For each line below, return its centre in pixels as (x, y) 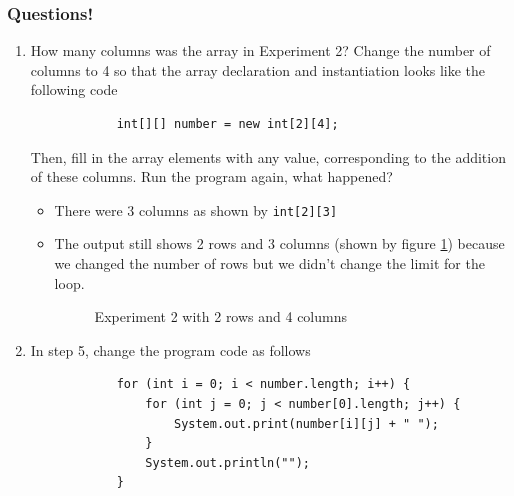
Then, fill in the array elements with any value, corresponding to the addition (268, 156)
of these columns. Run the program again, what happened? (211, 176)
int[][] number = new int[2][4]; (227, 124)
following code (74, 89)
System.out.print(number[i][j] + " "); (306, 423)
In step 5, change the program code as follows (170, 349)
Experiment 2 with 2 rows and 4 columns (221, 316)
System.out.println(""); (227, 462)
